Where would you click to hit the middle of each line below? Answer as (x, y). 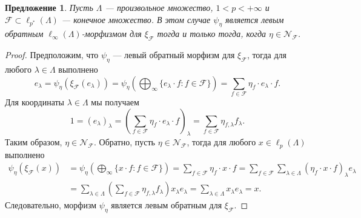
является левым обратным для (167, 205)
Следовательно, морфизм (51, 205)
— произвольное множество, (159, 7)
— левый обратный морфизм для (174, 55)
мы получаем (115, 101)
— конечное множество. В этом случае (136, 19)
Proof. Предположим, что (52, 55)
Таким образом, (34, 142)
